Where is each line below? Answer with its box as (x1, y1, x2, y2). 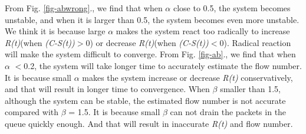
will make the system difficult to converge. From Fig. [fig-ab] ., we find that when (5, 48, 296, 60)
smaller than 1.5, (220, 83, 281, 95)
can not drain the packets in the (170, 106, 287, 118)
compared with (5, 106, 59, 118)
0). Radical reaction (219, 36, 291, 48)
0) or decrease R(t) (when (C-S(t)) (85, 36, 209, 48)
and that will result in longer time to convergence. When (5, 83, 210, 95)
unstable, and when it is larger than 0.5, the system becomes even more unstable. (5, 13, 300, 25)
